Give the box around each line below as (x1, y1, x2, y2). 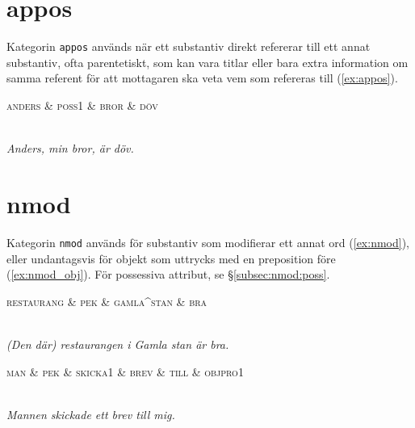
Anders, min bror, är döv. (6, 140, 134, 157)
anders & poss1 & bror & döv (6, 96, 158, 113)
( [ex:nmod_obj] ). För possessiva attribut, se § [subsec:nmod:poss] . (6, 266, 330, 283)
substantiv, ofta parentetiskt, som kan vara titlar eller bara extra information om (6, 53, 409, 70)
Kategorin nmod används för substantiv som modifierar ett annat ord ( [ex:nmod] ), (6, 233, 409, 250)
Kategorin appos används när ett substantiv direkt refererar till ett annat (6, 38, 371, 55)
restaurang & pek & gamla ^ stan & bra (6, 292, 207, 309)
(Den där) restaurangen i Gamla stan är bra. (6, 335, 229, 352)
